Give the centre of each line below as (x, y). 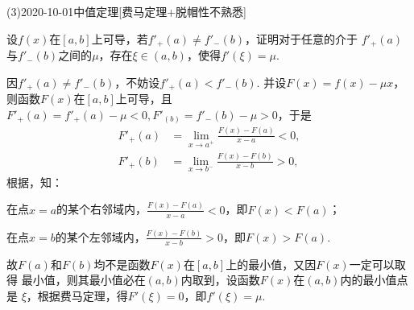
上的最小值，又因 (271, 264)
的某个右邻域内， (102, 209)
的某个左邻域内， (100, 236)
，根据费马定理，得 (77, 295)
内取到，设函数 (220, 280)
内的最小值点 (374, 280)
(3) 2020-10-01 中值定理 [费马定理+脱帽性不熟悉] (126, 11)
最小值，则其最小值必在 (83, 280)
